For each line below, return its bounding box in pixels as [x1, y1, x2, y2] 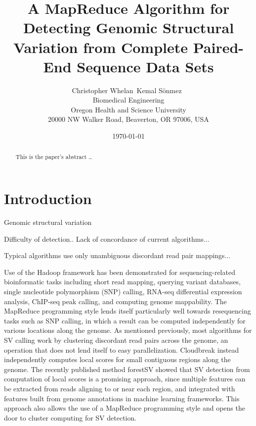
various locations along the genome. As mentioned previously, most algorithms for [4, 325, 252, 335]
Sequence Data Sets [77, 56, 214, 76]
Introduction [4, 188, 92, 209]
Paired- [193, 37, 244, 57]
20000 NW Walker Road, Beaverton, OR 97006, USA [48, 114, 209, 124]
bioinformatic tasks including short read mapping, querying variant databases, [4, 276, 241, 287]
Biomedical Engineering [92, 95, 165, 105]
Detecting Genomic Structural [23, 17, 234, 38]
